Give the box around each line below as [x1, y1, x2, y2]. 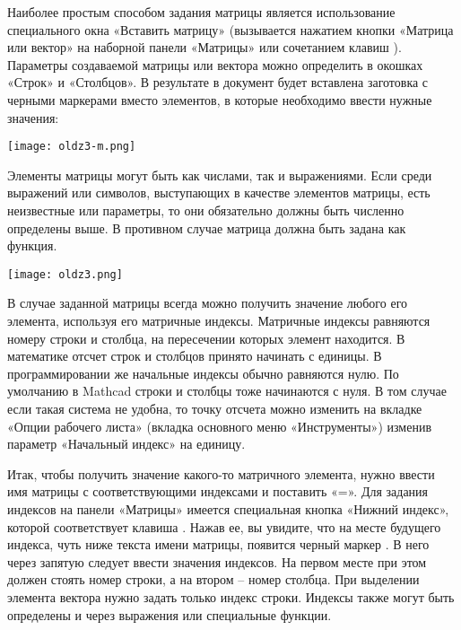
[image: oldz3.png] [7, 267, 123, 281]
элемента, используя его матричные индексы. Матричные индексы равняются [7, 311, 431, 330]
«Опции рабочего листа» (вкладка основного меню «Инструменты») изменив [7, 416, 431, 435]
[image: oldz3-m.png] [7, 140, 136, 153]
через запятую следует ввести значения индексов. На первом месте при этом [7, 552, 427, 571]
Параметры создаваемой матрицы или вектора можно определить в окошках [7, 55, 423, 74]
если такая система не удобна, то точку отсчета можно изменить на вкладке [7, 399, 422, 417]
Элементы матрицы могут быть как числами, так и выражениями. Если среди [7, 165, 432, 184]
